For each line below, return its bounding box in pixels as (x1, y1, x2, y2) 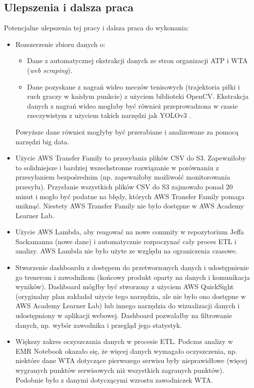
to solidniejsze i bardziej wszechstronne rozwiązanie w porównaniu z (15, 162, 219, 172)
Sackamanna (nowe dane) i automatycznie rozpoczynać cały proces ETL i (15, 236, 236, 246)
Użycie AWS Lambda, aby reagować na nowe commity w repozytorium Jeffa (15, 227, 244, 237)
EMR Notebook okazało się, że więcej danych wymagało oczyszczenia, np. (15, 345, 237, 356)
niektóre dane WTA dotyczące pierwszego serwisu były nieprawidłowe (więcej (15, 355, 248, 365)
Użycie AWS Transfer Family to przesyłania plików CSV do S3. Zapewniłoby (15, 153, 246, 163)
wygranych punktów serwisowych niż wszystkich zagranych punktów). (15, 365, 224, 375)
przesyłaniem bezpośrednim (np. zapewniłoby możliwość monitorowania (15, 172, 231, 182)
